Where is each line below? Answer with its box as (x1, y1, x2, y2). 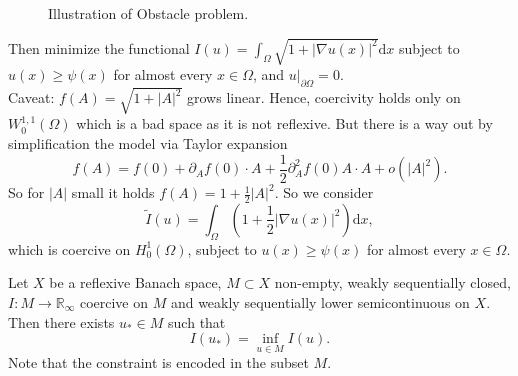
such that (168, 311, 226, 332)
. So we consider (274, 182, 374, 203)
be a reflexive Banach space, (49, 272, 222, 293)
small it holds (71, 182, 155, 203)
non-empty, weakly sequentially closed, (274, 272, 511, 293)
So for (8, 182, 45, 203)
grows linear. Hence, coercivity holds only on (187, 87, 461, 108)
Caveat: (8, 87, 55, 108)
